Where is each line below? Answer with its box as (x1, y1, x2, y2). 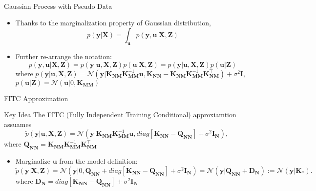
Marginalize (15, 156, 51, 166)
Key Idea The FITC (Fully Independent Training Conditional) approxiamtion (4, 109, 236, 120)
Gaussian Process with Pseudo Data (4, 1, 112, 11)
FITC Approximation (4, 93, 68, 103)
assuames (4, 119, 32, 129)
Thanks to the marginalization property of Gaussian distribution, (15, 17, 211, 27)
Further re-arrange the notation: (15, 51, 112, 61)
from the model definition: (59, 156, 138, 166)
